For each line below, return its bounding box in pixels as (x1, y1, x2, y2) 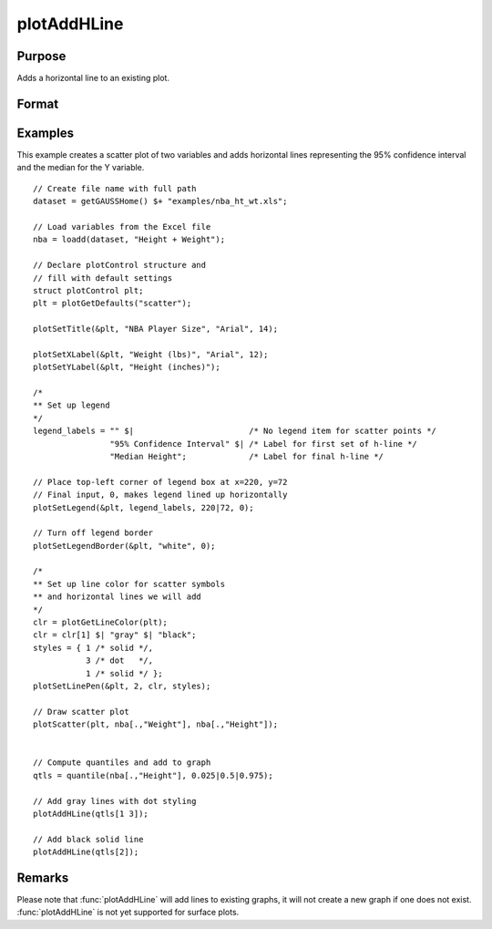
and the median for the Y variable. (16, 162, 145, 173)
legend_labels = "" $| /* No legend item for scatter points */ (33, 426, 437, 437)
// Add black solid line (33, 834, 144, 844)
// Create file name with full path (33, 183, 197, 193)
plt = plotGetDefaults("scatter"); (33, 298, 192, 309)
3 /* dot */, (85, 655, 154, 666)
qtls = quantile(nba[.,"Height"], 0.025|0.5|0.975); (33, 770, 273, 780)
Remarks (16, 870, 69, 885)
